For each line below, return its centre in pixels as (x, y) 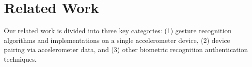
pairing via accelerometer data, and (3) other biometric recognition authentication (126, 49)
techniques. (20, 59)
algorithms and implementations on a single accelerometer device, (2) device (117, 40)
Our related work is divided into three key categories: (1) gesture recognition (118, 31)
